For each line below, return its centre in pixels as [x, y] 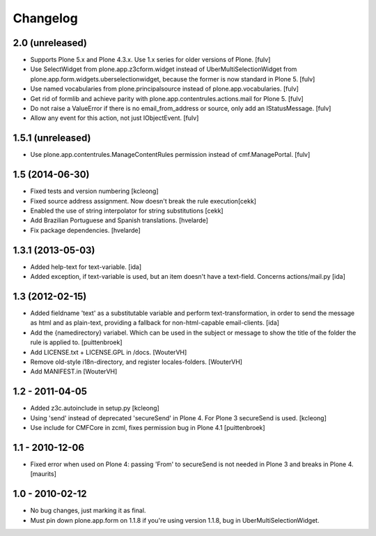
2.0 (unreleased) [50, 43]
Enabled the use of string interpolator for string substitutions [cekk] [127, 210]
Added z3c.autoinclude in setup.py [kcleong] [95, 408]
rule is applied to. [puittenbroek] [76, 342]
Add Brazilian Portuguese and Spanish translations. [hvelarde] [119, 220]
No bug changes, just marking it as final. [88, 511]
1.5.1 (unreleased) [52, 138]
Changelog [45, 18]
